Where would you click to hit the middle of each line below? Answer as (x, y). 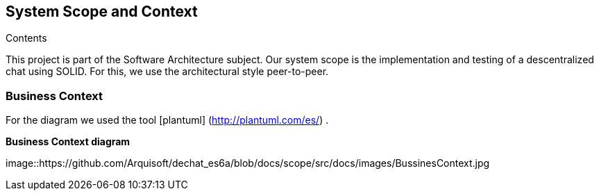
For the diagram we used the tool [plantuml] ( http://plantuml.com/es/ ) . (167, 120)
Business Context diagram (68, 142)
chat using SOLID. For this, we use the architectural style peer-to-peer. (167, 72)
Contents (26, 38)
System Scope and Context (102, 11)
